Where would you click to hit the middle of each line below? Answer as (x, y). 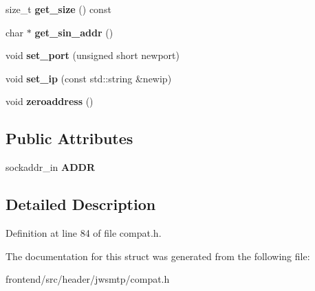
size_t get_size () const (58, 9)
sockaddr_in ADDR (50, 167)
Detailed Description (81, 204)
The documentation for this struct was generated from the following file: (158, 256)
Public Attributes (69, 138)
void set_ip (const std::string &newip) (89, 78)
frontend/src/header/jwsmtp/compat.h (88, 279)
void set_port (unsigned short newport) (93, 55)
